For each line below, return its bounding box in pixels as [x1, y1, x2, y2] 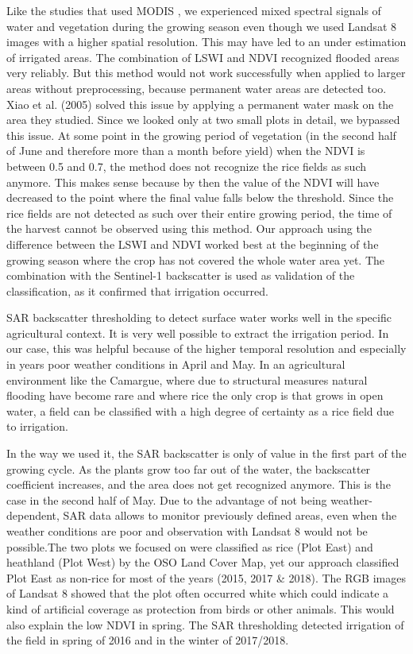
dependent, [6, 507, 60, 524]
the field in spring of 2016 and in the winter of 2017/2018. [6, 632, 289, 648]
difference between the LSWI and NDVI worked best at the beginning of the [6, 235, 379, 252]
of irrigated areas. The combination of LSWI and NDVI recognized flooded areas [6, 48, 399, 65]
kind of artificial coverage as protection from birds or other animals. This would [6, 600, 395, 617]
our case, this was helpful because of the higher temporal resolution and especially [6, 340, 407, 357]
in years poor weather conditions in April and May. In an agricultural [6, 356, 345, 373]
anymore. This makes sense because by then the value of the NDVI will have [6, 173, 380, 190]
